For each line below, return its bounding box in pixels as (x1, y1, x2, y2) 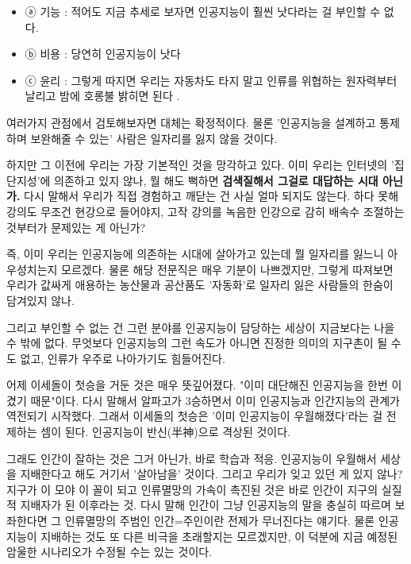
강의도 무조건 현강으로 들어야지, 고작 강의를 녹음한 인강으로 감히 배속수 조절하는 (6, 203, 405, 219)
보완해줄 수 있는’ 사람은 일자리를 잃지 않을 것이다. (30, 129, 278, 146)
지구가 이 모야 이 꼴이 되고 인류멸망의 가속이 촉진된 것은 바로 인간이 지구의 (6, 481, 378, 497)
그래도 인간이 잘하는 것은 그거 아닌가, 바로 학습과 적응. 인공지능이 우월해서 (6, 450, 377, 466)
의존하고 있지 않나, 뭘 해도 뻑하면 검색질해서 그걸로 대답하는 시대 (54, 172, 378, 188)
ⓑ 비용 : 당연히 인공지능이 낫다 (25, 45, 181, 62)
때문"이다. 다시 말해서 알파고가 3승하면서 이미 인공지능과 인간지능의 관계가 (30, 392, 401, 408)
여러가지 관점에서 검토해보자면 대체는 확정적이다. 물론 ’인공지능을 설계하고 (6, 114, 376, 130)
